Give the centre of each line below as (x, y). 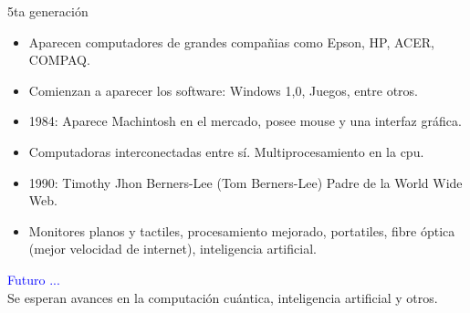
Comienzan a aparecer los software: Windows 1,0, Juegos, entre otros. (223, 90)
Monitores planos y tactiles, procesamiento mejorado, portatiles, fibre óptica (242, 230)
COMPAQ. (59, 60)
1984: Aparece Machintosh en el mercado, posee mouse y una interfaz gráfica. (245, 121)
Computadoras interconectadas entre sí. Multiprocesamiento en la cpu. (226, 151)
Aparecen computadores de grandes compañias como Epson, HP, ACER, (231, 42)
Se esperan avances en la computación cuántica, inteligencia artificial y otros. (223, 297)
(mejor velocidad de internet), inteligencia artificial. (172, 249)
